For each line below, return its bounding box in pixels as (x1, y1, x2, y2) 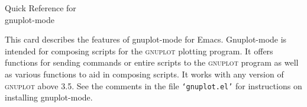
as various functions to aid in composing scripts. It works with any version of (5, 67, 284, 80)
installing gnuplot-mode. (5, 91, 93, 103)
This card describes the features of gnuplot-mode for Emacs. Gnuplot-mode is (5, 33, 287, 46)
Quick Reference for (5, 2, 76, 14)
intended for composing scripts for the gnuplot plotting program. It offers (5, 44, 273, 57)
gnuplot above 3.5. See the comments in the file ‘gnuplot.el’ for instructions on (5, 79, 302, 92)
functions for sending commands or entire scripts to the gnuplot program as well (5, 56, 299, 69)
